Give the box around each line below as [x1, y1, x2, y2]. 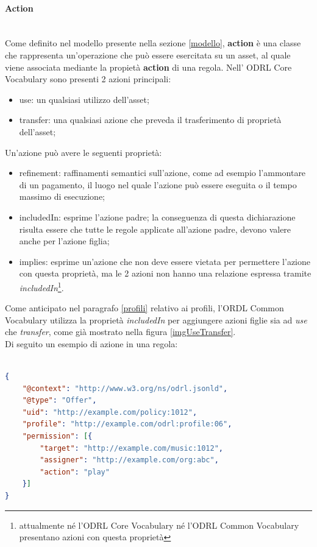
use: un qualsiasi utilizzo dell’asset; [19, 93, 149, 105]
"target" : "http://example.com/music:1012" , [40, 443, 223, 453]
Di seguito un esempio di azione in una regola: [5, 337, 178, 350]
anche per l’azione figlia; [19, 235, 110, 247]
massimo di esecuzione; [19, 190, 105, 203]
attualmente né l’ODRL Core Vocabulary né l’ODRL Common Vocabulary [19, 518, 299, 531]
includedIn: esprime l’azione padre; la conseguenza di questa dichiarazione [19, 210, 296, 223]
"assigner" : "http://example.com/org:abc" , [40, 456, 219, 465]
